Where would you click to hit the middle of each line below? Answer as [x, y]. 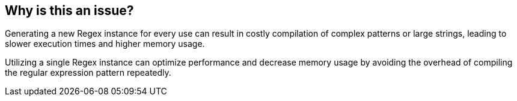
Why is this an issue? [69, 11]
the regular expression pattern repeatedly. [88, 73]
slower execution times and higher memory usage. [105, 44]
